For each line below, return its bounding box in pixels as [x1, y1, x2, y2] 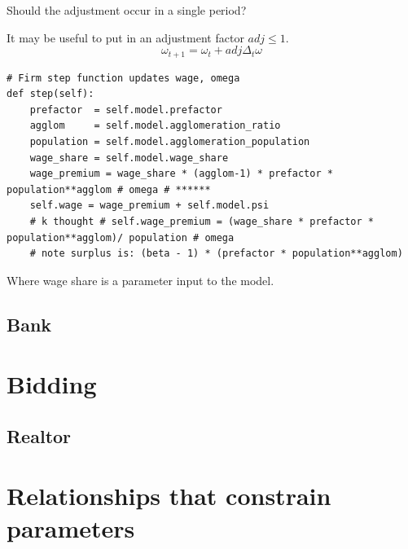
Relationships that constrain [7, 479, 331, 512]
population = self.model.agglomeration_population [29, 136, 310, 148]
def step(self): [7, 88, 94, 100]
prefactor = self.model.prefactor [29, 103, 222, 116]
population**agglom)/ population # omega [7, 231, 235, 244]
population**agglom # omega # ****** [7, 183, 211, 195]
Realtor [7, 423, 72, 448]
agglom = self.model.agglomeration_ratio [29, 120, 281, 132]
